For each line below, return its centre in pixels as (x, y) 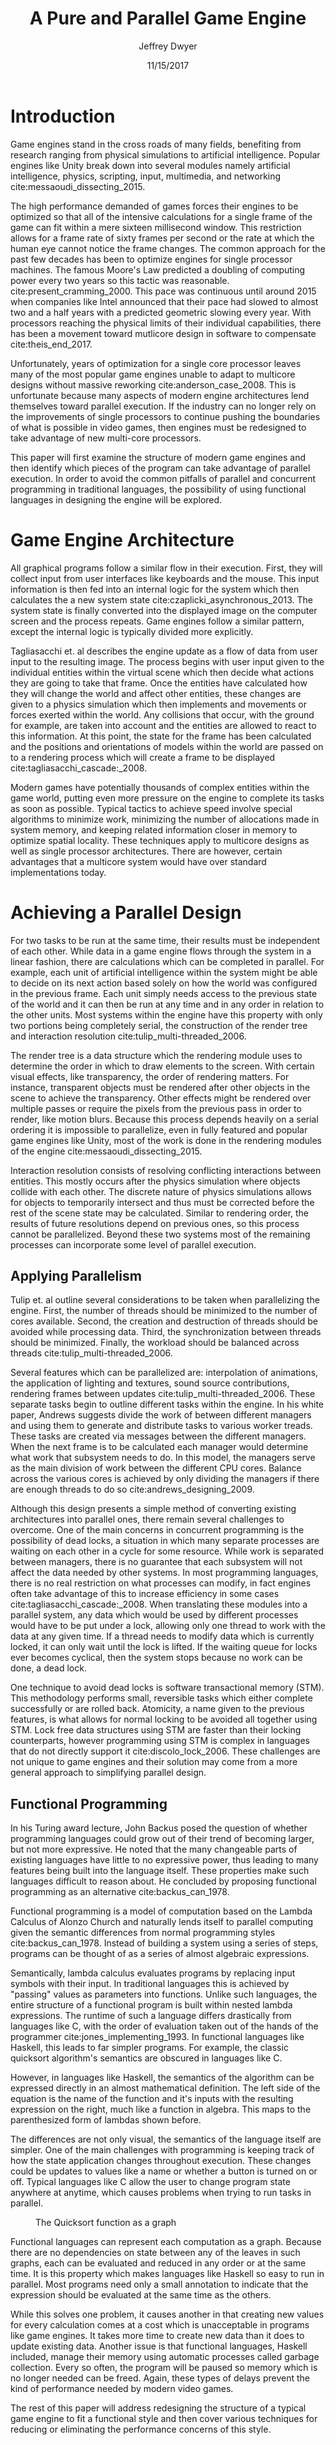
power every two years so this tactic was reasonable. (120, 280)
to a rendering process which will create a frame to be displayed (143, 757)
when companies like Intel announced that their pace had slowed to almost (164, 301)
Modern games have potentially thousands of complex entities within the (160, 787)
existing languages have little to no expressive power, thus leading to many (164, 1860)
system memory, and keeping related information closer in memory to (154, 829)
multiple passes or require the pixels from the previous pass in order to (156, 1108)
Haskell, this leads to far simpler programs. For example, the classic (149, 2048)
